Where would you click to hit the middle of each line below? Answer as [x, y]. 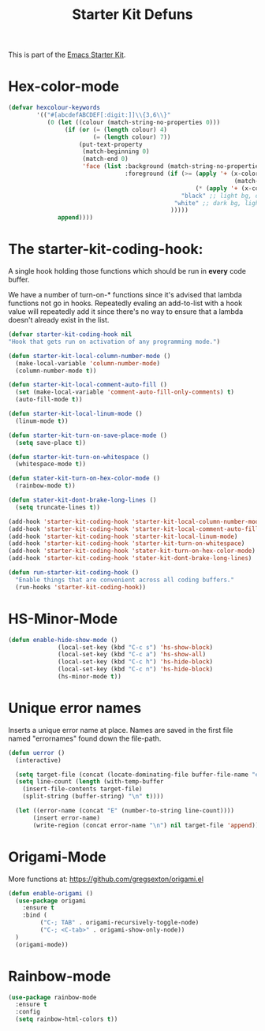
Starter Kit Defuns [132, 15]
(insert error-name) [67, 818]
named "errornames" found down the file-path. [85, 738]
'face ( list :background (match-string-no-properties [172, 166]
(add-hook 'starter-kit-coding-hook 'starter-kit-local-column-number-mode [135, 521]
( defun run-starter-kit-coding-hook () [74, 573]
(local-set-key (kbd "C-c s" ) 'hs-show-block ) [136, 647]
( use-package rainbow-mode [52, 997]
